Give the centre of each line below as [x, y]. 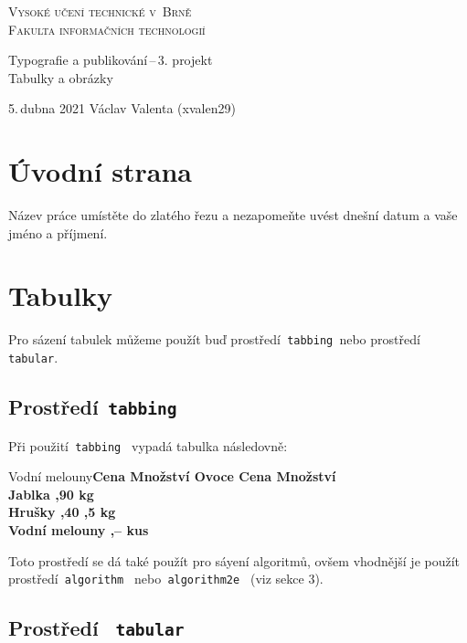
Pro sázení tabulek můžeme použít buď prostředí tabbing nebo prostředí [214, 339]
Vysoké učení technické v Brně [100, 11]
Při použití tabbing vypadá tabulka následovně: [148, 445]
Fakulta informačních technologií [107, 29]
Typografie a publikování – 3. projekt [111, 60]
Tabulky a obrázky [61, 77]
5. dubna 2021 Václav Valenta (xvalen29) [122, 108]
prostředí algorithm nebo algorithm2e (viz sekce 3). [166, 579]
